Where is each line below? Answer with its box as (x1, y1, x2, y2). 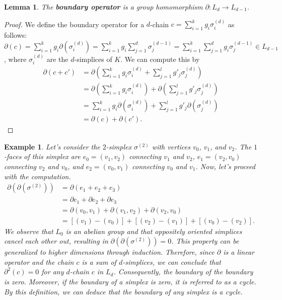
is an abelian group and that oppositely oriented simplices (65, 226, 242, 236)
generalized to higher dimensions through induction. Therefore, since (4, 247, 215, 257)
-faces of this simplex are (4, 151, 81, 162)
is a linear (223, 247, 255, 257)
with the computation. (4, 171, 71, 181)
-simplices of (74, 53, 112, 64)
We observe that (4, 226, 53, 236)
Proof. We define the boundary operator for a (4, 19, 145, 29)
